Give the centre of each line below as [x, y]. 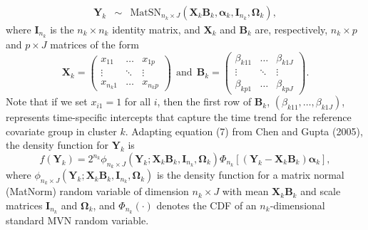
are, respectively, [291, 30]
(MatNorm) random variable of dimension [97, 191]
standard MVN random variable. [77, 220]
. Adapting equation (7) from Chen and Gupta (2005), [244, 131]
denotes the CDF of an [206, 205]
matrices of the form [94, 44]
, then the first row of [204, 101]
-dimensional [297, 205]
